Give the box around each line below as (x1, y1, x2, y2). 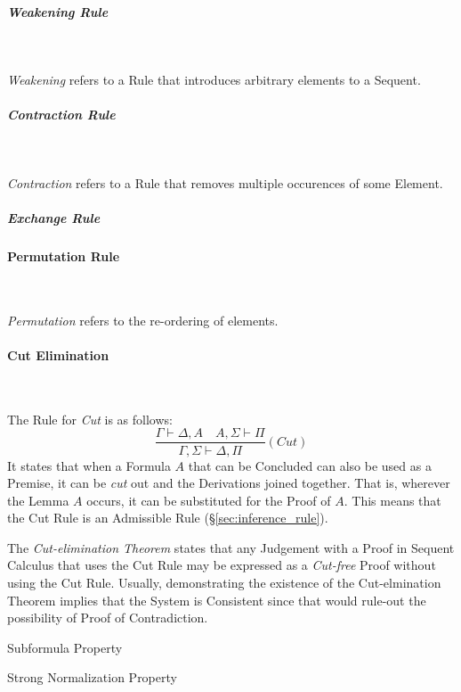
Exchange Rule (7, 209, 101, 227)
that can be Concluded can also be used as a (188, 456, 432, 474)
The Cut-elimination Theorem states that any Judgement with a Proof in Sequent (7, 538, 455, 556)
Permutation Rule (7, 247, 120, 266)
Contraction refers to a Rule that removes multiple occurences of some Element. (7, 173, 443, 192)
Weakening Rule (7, 2, 109, 21)
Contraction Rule (7, 105, 116, 124)
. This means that (344, 490, 441, 509)
